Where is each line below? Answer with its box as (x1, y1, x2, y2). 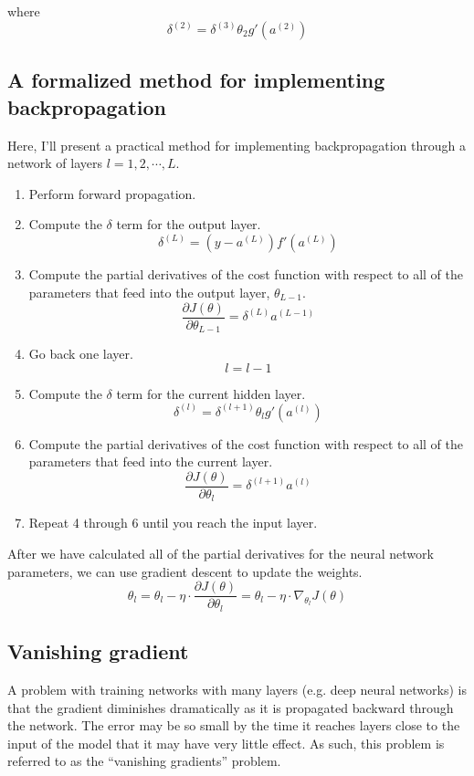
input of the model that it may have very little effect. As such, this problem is (7, 733, 445, 752)
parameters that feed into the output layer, (28, 283, 270, 302)
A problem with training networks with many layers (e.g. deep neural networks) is (7, 679, 467, 698)
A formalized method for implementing (7, 66, 385, 94)
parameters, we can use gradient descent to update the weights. (7, 561, 363, 581)
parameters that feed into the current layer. (28, 452, 273, 471)
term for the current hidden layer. (116, 383, 306, 403)
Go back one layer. (28, 344, 133, 363)
